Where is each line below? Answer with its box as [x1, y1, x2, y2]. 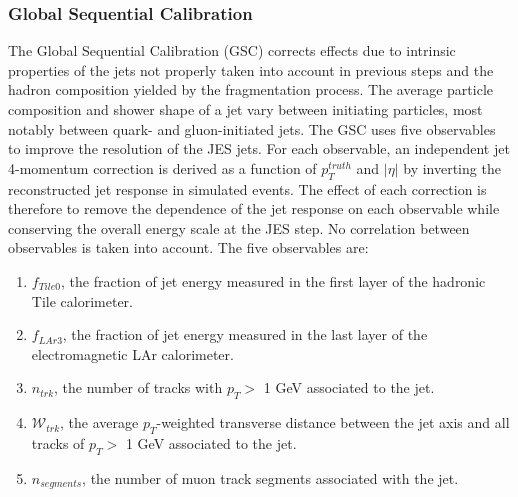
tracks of [31, 432, 85, 453]
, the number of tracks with [54, 377, 223, 398]
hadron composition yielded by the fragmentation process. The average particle [8, 79, 493, 100]
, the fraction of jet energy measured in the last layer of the [62, 324, 428, 345]
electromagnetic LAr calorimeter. [31, 343, 234, 364]
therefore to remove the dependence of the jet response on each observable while [8, 198, 500, 219]
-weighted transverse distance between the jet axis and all [156, 412, 510, 433]
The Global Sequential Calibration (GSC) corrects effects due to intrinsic [8, 40, 456, 61]
